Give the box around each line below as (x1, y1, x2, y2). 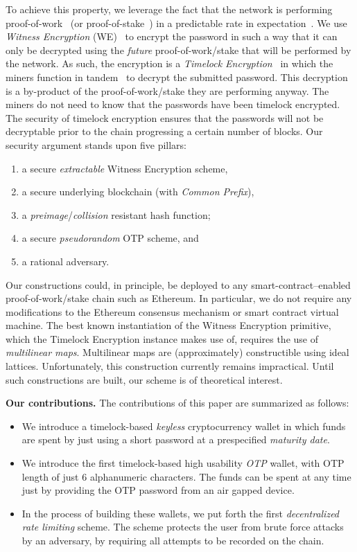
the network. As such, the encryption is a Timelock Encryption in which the (6, 56, 333, 71)
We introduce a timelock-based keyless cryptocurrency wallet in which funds (21, 418, 346, 433)
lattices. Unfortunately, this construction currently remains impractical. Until (6, 359, 334, 373)
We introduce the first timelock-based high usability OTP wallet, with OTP (21, 456, 345, 470)
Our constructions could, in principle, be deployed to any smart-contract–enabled (6, 277, 351, 292)
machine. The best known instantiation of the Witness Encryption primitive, (6, 318, 331, 332)
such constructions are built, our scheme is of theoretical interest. (6, 372, 283, 386)
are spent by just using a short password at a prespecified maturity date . (21, 432, 330, 447)
